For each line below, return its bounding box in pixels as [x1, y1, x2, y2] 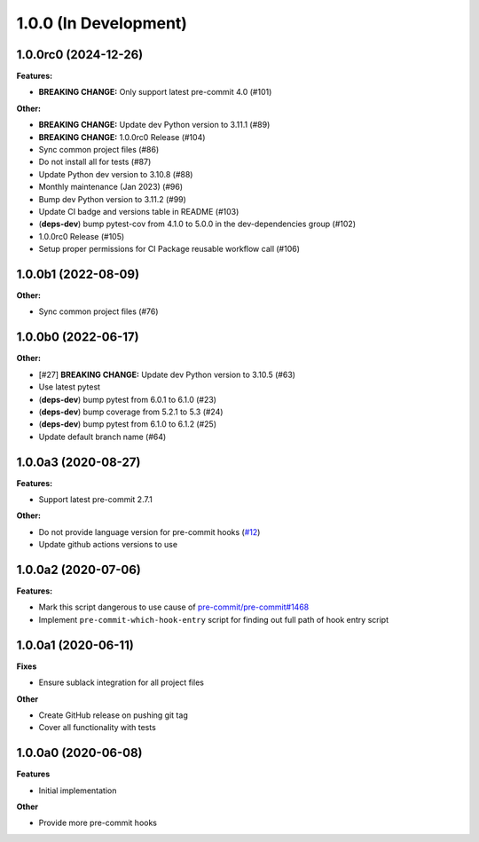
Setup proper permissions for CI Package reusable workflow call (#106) [38, 244, 301, 255]
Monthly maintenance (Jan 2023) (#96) [38, 182, 184, 193]
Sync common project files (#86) [38, 145, 160, 155]
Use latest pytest [38, 382, 101, 392]
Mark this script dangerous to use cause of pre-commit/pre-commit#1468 [38, 602, 310, 612]
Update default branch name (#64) [38, 431, 167, 442]
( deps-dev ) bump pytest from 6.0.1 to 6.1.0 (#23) [38, 394, 217, 405]
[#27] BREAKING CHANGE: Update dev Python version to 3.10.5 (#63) [38, 369, 296, 380]
